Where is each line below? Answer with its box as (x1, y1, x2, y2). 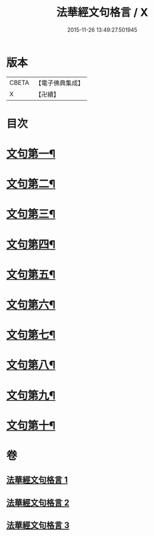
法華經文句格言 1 (6, 475, 68, 485)
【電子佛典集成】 (35, 79, 84, 87)
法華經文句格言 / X (56, 5, 149, 20)
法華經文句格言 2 (6, 498, 70, 508)
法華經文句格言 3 (6, 520, 70, 531)
